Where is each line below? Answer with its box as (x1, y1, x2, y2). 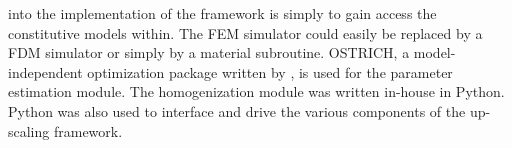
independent (8, 61, 83, 82)
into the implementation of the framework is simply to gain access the (8, 3, 437, 23)
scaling (8, 120, 50, 141)
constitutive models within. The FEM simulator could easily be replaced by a (8, 22, 483, 43)
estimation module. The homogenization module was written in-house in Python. (8, 81, 505, 102)
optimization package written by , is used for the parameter (87, 61, 453, 82)
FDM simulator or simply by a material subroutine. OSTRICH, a (8, 42, 410, 63)
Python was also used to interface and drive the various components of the (8, 100, 466, 121)
